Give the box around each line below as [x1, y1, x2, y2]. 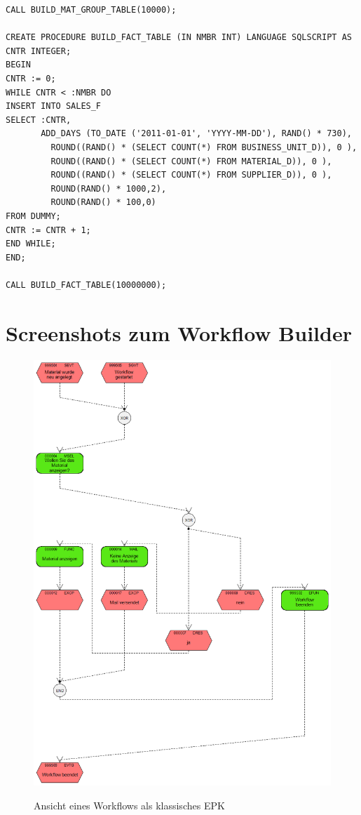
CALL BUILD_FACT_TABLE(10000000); [6, 279, 167, 290]
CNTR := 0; [6, 73, 56, 84]
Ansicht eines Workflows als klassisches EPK [34, 797, 225, 812]
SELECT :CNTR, [6, 114, 71, 125]
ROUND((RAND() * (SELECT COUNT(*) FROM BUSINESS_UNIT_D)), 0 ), [50, 142, 357, 152]
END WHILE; [6, 239, 56, 249]
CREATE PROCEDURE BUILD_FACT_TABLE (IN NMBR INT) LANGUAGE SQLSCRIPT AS [6, 32, 352, 43]
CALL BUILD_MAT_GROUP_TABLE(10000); [6, 5, 177, 15]
